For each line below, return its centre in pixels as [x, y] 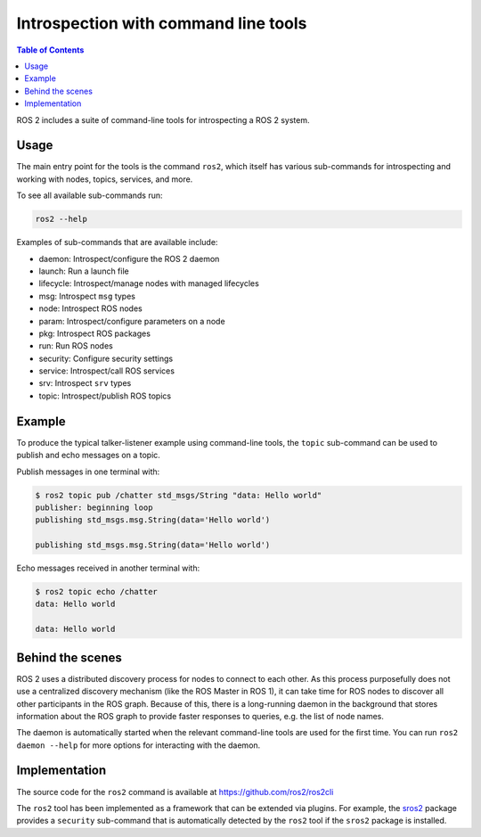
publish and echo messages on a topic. [88, 455]
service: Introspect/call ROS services [107, 371]
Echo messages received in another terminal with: [108, 568]
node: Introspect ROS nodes [90, 308]
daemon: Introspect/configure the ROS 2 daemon [129, 258]
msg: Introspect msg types [87, 296]
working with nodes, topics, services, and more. [105, 179]
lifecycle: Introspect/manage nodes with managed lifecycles [149, 283]
